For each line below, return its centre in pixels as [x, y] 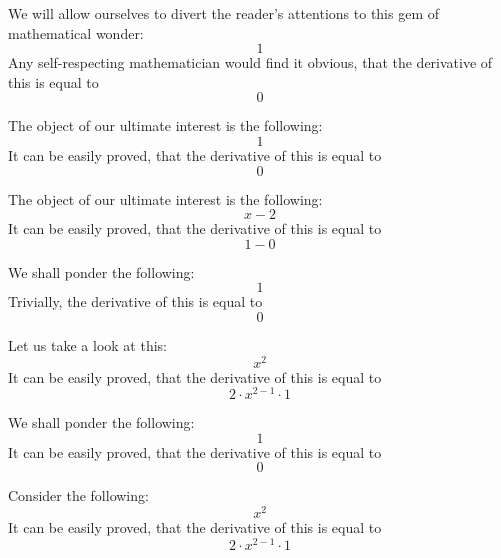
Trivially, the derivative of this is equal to [135, 301]
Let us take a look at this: [87, 344]
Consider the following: [78, 495]
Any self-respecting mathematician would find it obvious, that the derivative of [250, 62]
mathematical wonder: [76, 32]
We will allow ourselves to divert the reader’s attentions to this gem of [224, 13]
